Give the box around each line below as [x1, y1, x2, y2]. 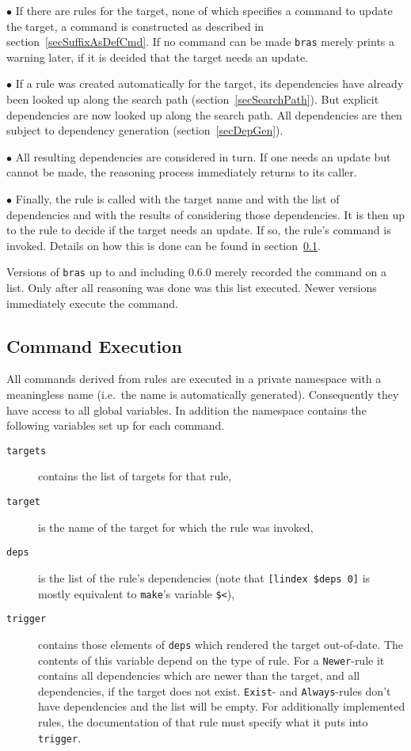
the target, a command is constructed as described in [6, 17, 264, 34]
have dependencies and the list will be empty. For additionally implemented [38, 698, 405, 715]
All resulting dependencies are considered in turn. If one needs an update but [15, 148, 391, 165]
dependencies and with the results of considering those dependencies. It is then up [6, 206, 405, 222]
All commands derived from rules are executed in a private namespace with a [6, 370, 382, 387]
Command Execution [6, 333, 182, 358]
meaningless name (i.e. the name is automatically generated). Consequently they [6, 386, 399, 403]
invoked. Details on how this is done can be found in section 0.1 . [6, 237, 321, 253]
